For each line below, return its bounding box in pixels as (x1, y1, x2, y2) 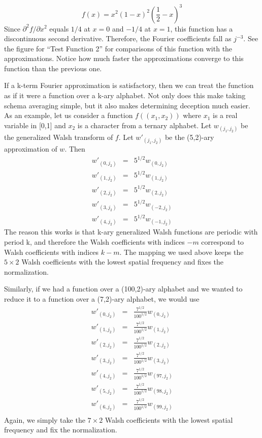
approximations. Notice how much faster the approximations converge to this (4, 53, 244, 64)
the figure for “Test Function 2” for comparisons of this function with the (4, 43, 233, 53)
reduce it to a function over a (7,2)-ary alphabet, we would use (4, 293, 200, 304)
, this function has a (170, 23, 233, 34)
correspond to (201, 237, 244, 247)
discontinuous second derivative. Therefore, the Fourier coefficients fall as (4, 33, 232, 44)
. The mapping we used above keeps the (119, 246, 244, 257)
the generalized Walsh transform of (4, 132, 113, 142)
